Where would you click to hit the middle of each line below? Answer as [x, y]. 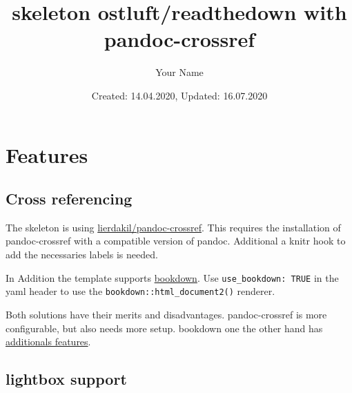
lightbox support [66, 379]
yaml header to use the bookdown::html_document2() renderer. [140, 291]
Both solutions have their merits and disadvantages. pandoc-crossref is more [166, 314]
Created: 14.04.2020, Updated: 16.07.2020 [179, 95]
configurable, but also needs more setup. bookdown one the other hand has [164, 328]
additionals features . [48, 342]
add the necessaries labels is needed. [82, 255]
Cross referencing [69, 199]
